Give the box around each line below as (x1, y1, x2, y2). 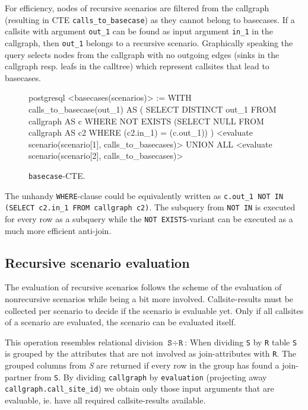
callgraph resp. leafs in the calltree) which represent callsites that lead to (5, 60, 269, 72)
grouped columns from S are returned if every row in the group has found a (5, 359, 280, 371)
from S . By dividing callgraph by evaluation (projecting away (34, 370, 267, 383)
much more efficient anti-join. (5, 224, 112, 236)
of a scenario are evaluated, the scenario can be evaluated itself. (5, 316, 236, 328)
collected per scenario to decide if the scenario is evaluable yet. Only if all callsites (5, 304, 304, 316)
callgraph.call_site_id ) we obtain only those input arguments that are (5, 382, 274, 395)
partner (5, 370, 32, 383)
